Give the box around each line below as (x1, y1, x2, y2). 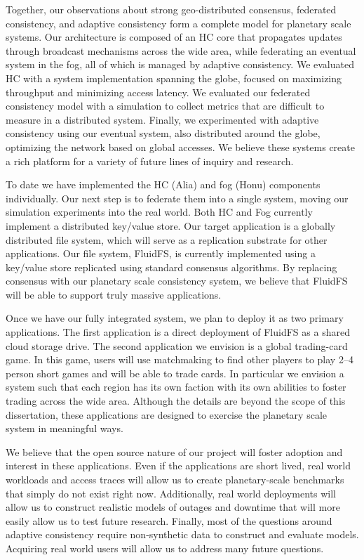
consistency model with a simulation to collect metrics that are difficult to (6, 98, 325, 113)
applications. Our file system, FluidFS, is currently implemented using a (6, 246, 316, 261)
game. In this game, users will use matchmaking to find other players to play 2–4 (6, 352, 353, 367)
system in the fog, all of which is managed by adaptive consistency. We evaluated (6, 57, 354, 72)
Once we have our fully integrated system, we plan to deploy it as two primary (6, 311, 344, 325)
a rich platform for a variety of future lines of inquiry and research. (6, 153, 294, 168)
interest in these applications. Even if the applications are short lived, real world (6, 458, 351, 473)
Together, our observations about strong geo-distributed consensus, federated (6, 2, 337, 16)
